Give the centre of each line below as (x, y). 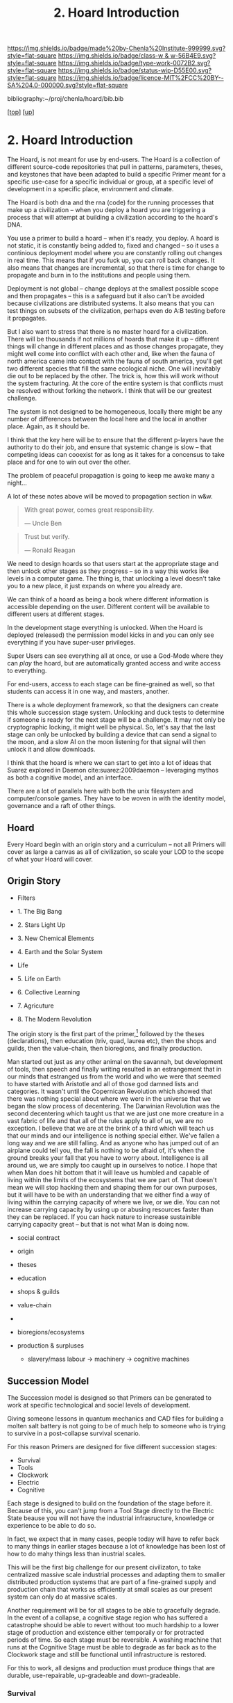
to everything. (27, 671)
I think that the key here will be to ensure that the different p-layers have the (115, 440)
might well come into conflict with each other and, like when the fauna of (111, 354)
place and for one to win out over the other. (69, 462)
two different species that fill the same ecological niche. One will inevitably (114, 369)
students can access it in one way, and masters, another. (88, 692)
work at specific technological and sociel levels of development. (99, 1405)
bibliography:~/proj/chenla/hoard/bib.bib (66, 99)
